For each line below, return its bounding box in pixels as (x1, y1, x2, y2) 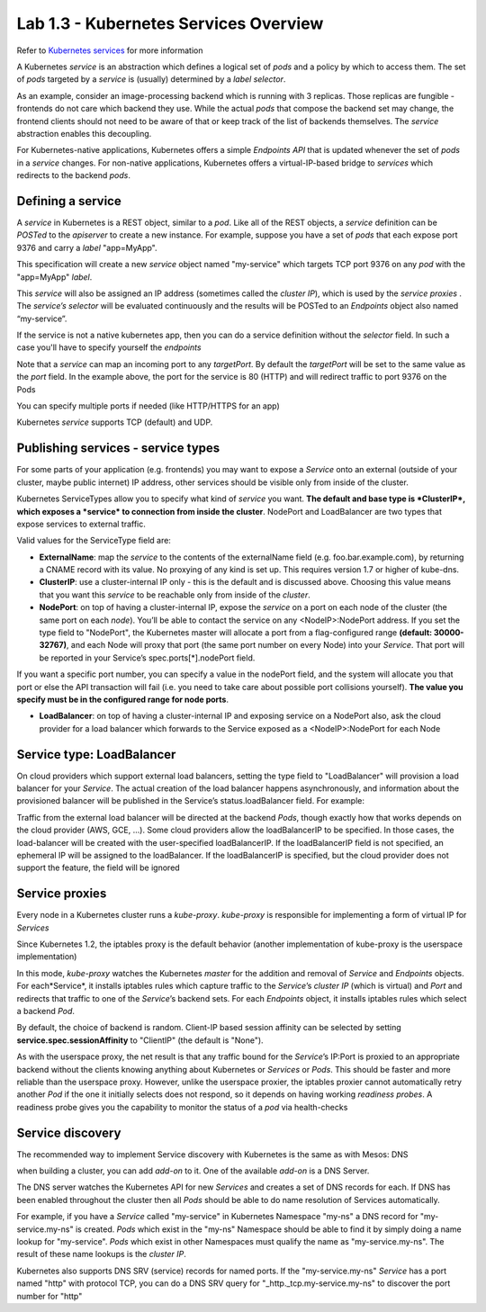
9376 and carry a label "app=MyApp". (16, 242, 157, 253)
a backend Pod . (16, 1006, 76, 1017)
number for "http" (16, 1290, 83, 1301)
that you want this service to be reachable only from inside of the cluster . (39, 589, 310, 600)
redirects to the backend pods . (16, 170, 130, 181)
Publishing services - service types (16, 441, 220, 456)
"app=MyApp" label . (16, 271, 93, 283)
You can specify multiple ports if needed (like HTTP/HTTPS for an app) (16, 400, 281, 411)
